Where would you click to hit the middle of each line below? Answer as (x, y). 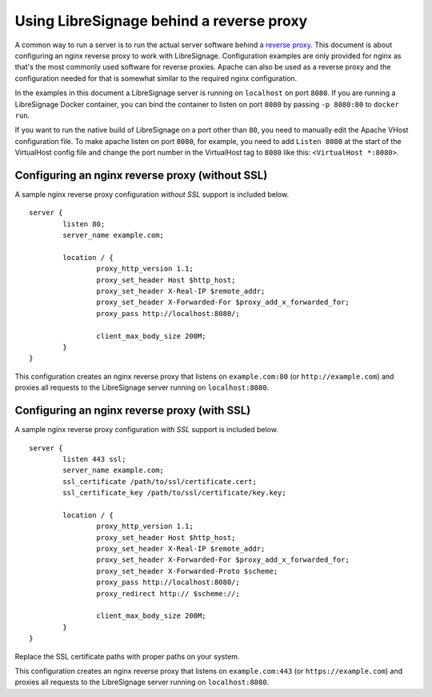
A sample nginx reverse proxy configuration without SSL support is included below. (152, 194)
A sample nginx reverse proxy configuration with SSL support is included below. (147, 430)
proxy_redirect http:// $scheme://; (168, 593)
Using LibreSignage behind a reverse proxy (161, 21)
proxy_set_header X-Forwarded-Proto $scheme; (187, 571)
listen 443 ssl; (94, 459)
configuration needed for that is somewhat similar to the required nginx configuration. (156, 78)
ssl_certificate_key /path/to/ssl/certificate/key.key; (175, 493)
